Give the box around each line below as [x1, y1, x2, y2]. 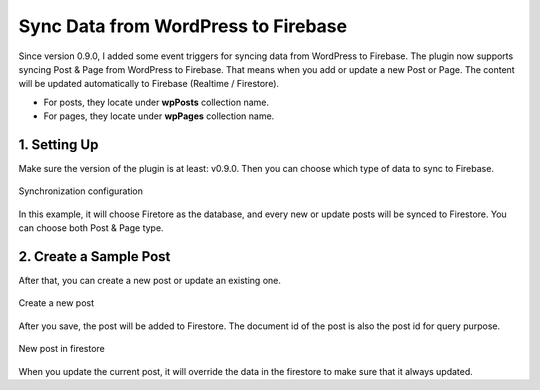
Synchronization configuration [18, 185, 144, 197]
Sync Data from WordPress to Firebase [18, 15, 348, 37]
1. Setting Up [18, 136, 99, 153]
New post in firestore [18, 343, 105, 355]
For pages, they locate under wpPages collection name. [43, 110, 275, 122]
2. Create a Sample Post [18, 248, 171, 265]
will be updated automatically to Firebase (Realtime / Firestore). [18, 78, 280, 90]
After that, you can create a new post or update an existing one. [18, 275, 282, 287]
